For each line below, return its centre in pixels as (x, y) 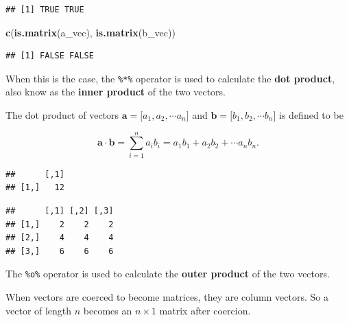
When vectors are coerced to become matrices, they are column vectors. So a (167, 296)
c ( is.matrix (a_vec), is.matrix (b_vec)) (91, 32)
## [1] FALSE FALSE (50, 56)
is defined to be (311, 115)
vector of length (39, 310)
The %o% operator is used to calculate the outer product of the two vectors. (168, 274)
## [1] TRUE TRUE (45, 10)
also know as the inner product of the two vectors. (116, 92)
